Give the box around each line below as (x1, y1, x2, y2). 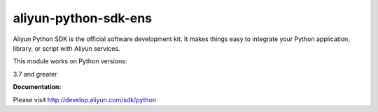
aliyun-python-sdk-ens (13, 10, 153, 26)
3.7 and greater (13, 70, 57, 78)
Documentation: (13, 83, 62, 91)
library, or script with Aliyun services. (13, 44, 120, 52)
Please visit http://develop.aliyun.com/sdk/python (13, 95, 157, 104)
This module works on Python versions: (13, 57, 127, 65)
